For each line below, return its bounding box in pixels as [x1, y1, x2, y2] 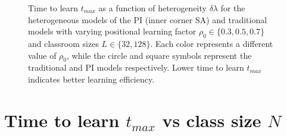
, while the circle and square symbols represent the [67, 49, 252, 61]
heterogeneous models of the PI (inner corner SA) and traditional [28, 13, 267, 26]
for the [220, 2, 245, 14]
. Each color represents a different [150, 37, 273, 49]
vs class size [162, 107, 261, 132]
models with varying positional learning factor [28, 25, 196, 37]
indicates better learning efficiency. [28, 72, 155, 85]
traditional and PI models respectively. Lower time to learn [28, 61, 244, 74]
